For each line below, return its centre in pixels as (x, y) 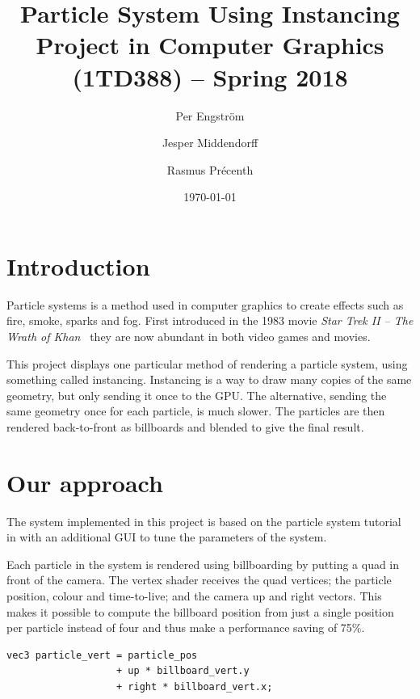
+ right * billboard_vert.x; (195, 687)
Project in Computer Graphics (210, 45)
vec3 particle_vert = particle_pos (102, 655)
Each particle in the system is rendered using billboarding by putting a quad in (203, 564)
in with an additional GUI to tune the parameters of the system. (167, 537)
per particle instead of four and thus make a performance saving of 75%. (186, 627)
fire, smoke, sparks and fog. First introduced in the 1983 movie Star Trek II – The (210, 320)
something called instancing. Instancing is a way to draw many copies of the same (209, 379)
